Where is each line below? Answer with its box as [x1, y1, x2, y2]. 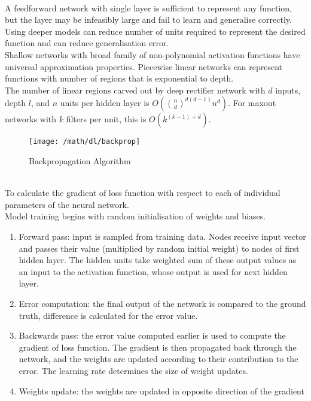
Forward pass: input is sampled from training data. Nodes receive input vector [19, 230, 306, 242]
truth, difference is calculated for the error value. [19, 309, 198, 321]
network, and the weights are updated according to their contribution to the [19, 352, 298, 365]
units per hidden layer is [60, 97, 150, 109]
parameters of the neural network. [5, 198, 129, 210]
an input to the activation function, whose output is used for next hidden [19, 265, 288, 278]
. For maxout [228, 97, 276, 109]
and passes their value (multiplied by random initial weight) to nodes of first [19, 242, 300, 254]
